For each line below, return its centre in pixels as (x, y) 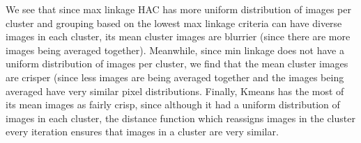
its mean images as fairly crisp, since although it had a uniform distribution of (173, 104)
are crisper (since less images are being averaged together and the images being (175, 77)
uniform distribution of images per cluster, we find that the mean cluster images (177, 64)
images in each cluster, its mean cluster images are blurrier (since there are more (178, 36)
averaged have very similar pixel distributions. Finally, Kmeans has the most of (175, 91)
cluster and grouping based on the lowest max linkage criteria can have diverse (174, 23)
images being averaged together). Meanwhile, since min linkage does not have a (175, 50)
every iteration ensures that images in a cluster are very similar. (142, 132)
